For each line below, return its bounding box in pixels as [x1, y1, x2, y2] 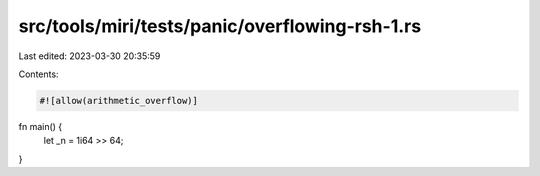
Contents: [18, 68, 59, 80]
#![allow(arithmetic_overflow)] [39, 95, 199, 106]
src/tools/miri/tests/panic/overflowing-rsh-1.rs [18, 15, 422, 37]
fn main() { [18, 120, 63, 132]
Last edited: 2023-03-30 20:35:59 [18, 50, 161, 62]
